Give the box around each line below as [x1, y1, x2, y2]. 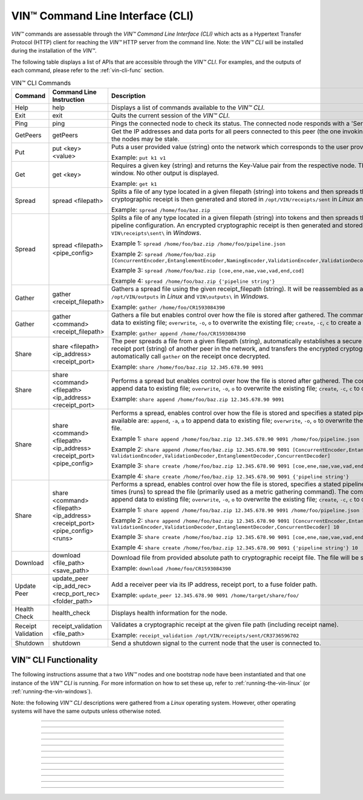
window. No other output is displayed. [111, 168, 219, 177]
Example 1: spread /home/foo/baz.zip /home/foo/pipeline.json [111, 239, 286, 248]
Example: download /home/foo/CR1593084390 [111, 564, 231, 572]
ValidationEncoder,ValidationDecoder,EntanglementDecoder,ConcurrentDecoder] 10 [111, 524, 340, 530]
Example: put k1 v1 [111, 153, 166, 162]
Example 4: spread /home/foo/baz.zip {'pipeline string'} [111, 276, 275, 285]
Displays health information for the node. [111, 609, 228, 617]
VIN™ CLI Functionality [11, 655, 98, 666]
